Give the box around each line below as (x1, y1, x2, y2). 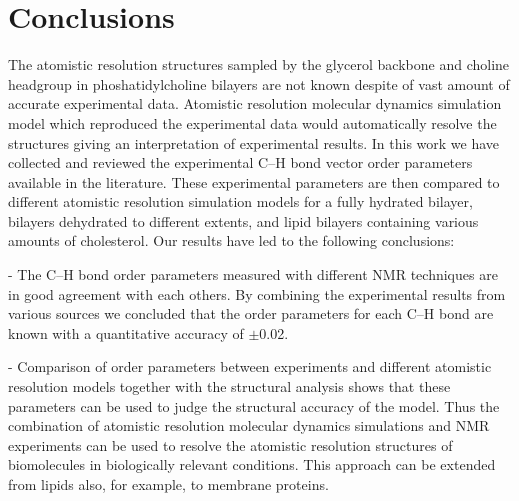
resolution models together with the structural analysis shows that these (8, 376, 451, 397)
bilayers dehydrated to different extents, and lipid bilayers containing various (8, 210, 479, 231)
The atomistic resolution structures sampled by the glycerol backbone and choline (8, 54, 510, 75)
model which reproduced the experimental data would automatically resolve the (8, 112, 497, 133)
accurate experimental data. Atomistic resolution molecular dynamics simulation (8, 93, 502, 114)
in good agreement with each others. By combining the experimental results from (8, 283, 506, 304)
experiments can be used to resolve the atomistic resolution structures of (8, 434, 453, 455)
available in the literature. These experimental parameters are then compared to (8, 171, 500, 192)
